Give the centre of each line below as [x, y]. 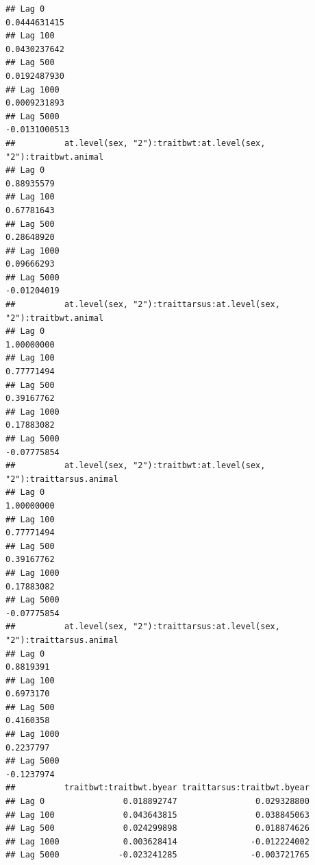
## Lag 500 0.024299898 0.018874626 [157, 828]
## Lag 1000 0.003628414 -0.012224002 [157, 841]
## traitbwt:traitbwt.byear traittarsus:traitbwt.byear [157, 788]
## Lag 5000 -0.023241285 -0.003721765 [157, 855]
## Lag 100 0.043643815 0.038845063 [157, 815]
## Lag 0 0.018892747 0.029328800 [157, 802]
